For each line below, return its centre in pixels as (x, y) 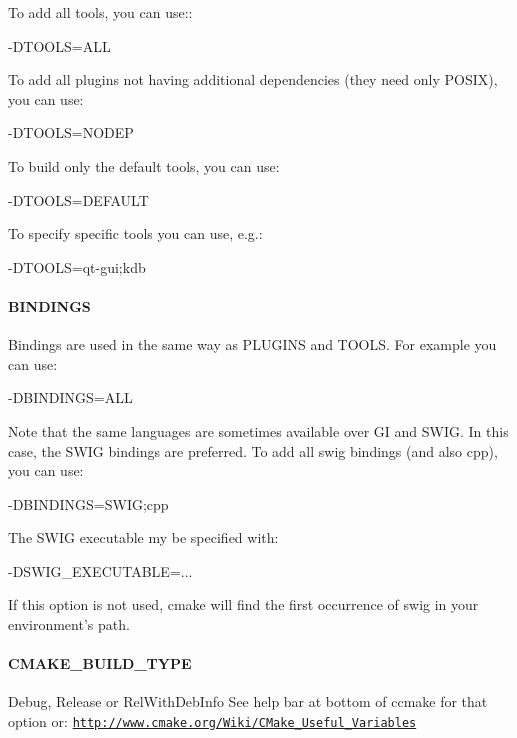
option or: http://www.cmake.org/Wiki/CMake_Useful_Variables (212, 721)
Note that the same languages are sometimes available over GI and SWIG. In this (258, 430)
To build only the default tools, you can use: (144, 165)
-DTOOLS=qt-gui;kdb (77, 266)
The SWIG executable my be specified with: (143, 537)
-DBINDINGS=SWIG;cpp (88, 503)
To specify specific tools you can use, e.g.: (135, 233)
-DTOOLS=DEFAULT (78, 199)
